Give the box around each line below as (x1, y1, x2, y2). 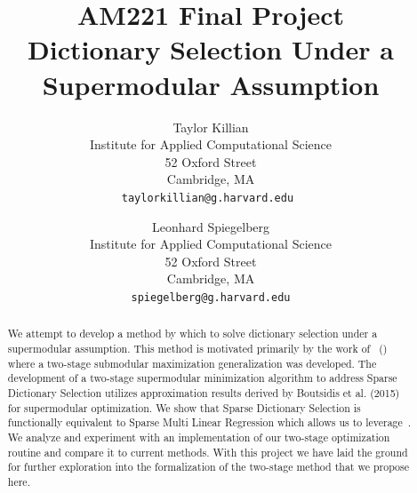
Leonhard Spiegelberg (151, 217, 270, 235)
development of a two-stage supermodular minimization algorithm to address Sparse (7, 370, 397, 386)
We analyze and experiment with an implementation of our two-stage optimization (7, 429, 390, 444)
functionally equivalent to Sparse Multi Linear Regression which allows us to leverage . (7, 415, 412, 430)
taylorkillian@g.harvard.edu (121, 191, 294, 204)
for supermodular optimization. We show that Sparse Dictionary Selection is (7, 400, 361, 415)
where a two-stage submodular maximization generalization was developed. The (7, 355, 377, 370)
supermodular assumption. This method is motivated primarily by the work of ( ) (7, 341, 388, 356)
